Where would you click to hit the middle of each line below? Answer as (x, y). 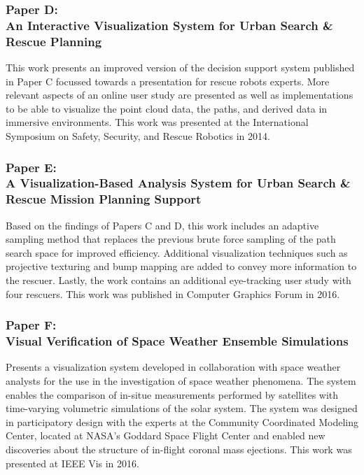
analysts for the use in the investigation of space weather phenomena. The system (181, 380)
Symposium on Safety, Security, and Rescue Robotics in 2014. (138, 136)
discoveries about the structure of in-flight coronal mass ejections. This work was (179, 449)
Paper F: (31, 325)
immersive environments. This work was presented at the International (157, 122)
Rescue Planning (54, 41)
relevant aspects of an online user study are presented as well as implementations (180, 95)
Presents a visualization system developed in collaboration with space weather (173, 367)
